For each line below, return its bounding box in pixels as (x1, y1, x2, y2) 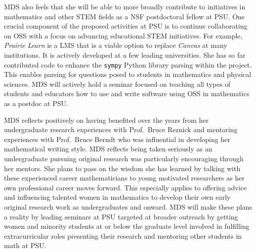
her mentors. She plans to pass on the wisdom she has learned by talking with (4, 163, 241, 173)
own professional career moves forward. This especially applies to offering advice (4, 182, 247, 192)
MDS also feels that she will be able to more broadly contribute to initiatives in (4, 1, 246, 11)
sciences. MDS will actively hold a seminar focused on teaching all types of (4, 78, 230, 89)
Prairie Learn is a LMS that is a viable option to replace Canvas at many (4, 40, 227, 50)
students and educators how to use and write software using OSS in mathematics (4, 88, 250, 99)
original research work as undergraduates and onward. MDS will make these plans (4, 201, 253, 212)
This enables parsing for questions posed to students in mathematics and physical (4, 69, 252, 79)
